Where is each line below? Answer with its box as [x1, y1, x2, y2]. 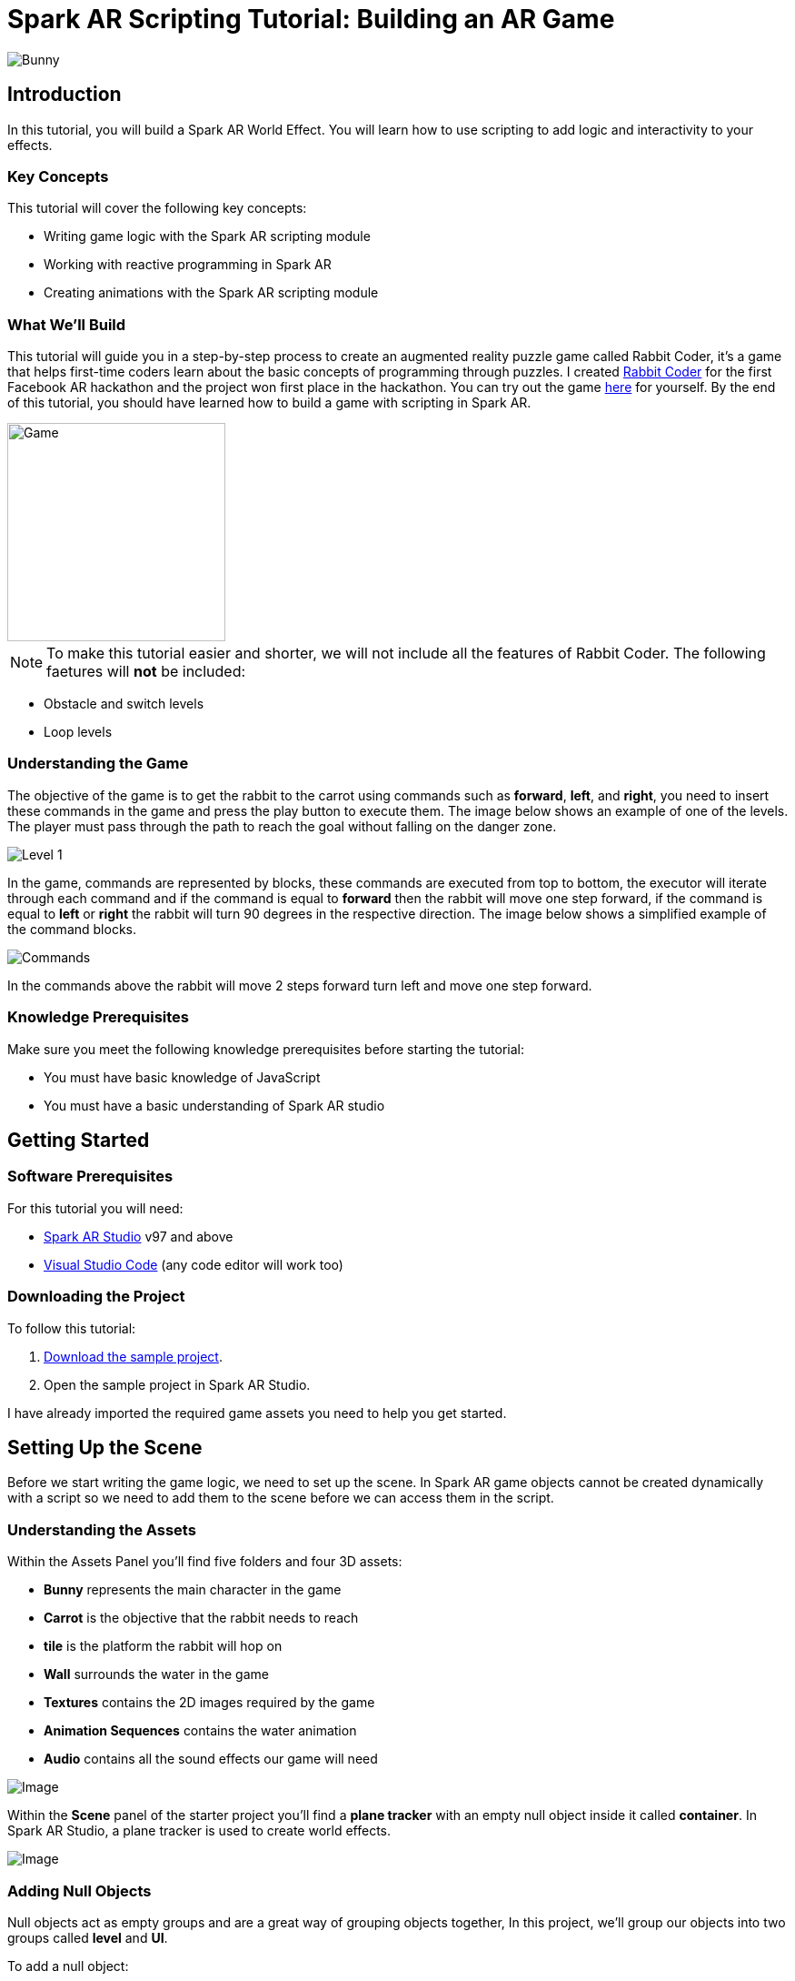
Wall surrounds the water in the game [44, 1666, 269, 1683]
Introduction [7, 83, 122, 106]
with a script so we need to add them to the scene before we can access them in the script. [7, 1490, 554, 1506]
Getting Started [7, 1129, 150, 1152]
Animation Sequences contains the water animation [44, 1723, 357, 1739]
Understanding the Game [7, 754, 189, 773]
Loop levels [44, 724, 113, 740]
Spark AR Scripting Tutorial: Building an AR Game [7, 4, 615, 35]
